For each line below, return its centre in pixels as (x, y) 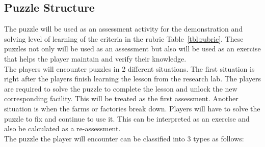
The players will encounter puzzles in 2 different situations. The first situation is (129, 68)
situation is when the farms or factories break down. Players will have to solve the (132, 108)
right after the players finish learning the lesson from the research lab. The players (132, 79)
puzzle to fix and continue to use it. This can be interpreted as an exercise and (127, 118)
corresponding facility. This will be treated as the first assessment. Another (121, 98)
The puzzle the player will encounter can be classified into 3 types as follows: (124, 138)
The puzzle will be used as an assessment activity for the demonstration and (124, 29)
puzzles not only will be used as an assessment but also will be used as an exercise (132, 49)
